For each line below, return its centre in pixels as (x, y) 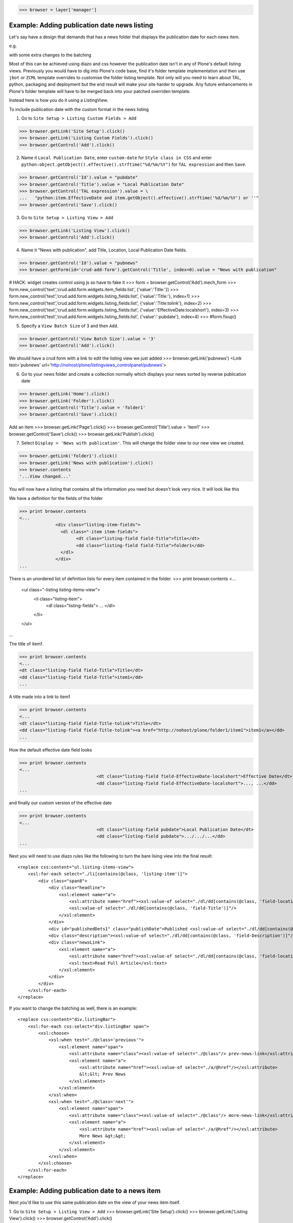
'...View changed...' (45, 476)
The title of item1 (26, 644)
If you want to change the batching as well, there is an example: (73, 1008)
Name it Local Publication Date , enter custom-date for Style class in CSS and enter (116, 158)
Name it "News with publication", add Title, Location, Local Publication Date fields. (104, 250)
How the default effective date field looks (51, 750)
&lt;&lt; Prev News (103, 1074)
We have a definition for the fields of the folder (56, 498)
